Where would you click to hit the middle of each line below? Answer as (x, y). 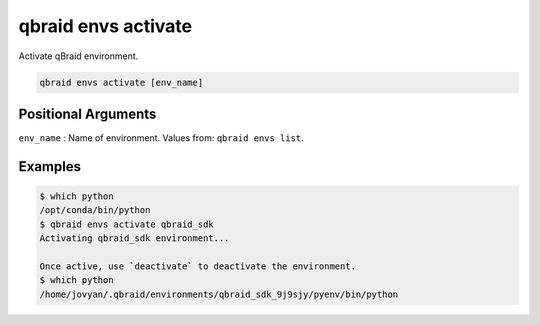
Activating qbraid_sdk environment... (134, 238)
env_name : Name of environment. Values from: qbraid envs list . (161, 138)
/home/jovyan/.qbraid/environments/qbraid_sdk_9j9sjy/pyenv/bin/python (219, 294)
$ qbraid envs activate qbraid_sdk (126, 224)
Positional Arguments (87, 113)
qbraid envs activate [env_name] (121, 82)
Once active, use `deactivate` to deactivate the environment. (198, 266)
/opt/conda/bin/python (95, 210)
